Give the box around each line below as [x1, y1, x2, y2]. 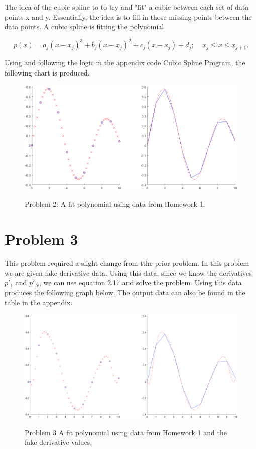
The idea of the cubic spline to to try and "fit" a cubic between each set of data [5, 2, 249, 12]
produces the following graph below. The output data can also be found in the [5, 287, 245, 297]
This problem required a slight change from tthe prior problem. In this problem [5, 257, 249, 268]
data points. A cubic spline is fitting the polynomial [5, 21, 164, 32]
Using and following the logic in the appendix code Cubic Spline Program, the [5, 57, 245, 68]
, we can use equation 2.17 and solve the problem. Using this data [39, 277, 242, 288]
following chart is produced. [5, 67, 90, 78]
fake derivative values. [25, 437, 92, 447]
